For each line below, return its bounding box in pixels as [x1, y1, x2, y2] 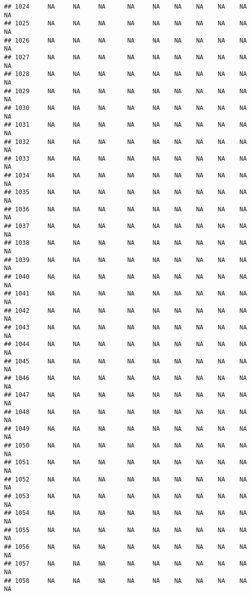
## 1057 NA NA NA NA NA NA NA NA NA [4, 560, 247, 568]
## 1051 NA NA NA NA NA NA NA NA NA [4, 459, 247, 466]
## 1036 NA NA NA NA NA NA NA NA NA [4, 205, 247, 213]
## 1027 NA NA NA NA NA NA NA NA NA [4, 53, 247, 61]
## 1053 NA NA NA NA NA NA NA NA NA [4, 493, 247, 500]
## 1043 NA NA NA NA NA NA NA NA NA [4, 323, 247, 331]
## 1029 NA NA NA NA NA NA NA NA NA [4, 87, 247, 95]
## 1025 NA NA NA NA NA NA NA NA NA [4, 20, 247, 27]
